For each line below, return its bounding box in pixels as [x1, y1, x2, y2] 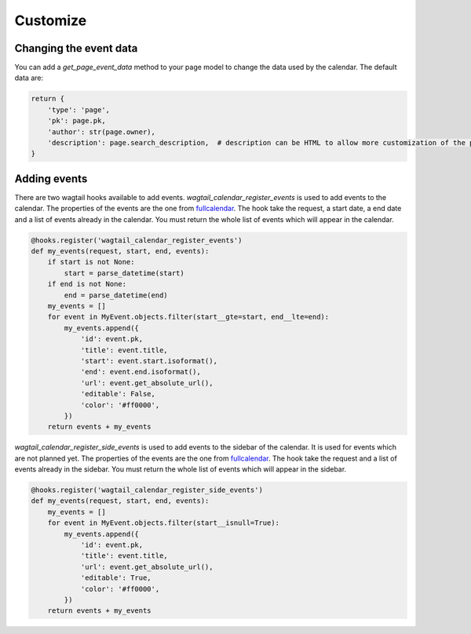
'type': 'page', [47, 105, 110, 114]
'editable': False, [80, 389, 156, 399]
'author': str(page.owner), [47, 127, 156, 137]
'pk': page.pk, [47, 116, 106, 126]
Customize [14, 12, 87, 29]
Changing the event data [14, 42, 138, 55]
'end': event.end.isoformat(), [80, 367, 202, 377]
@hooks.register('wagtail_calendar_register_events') [31, 235, 243, 245]
